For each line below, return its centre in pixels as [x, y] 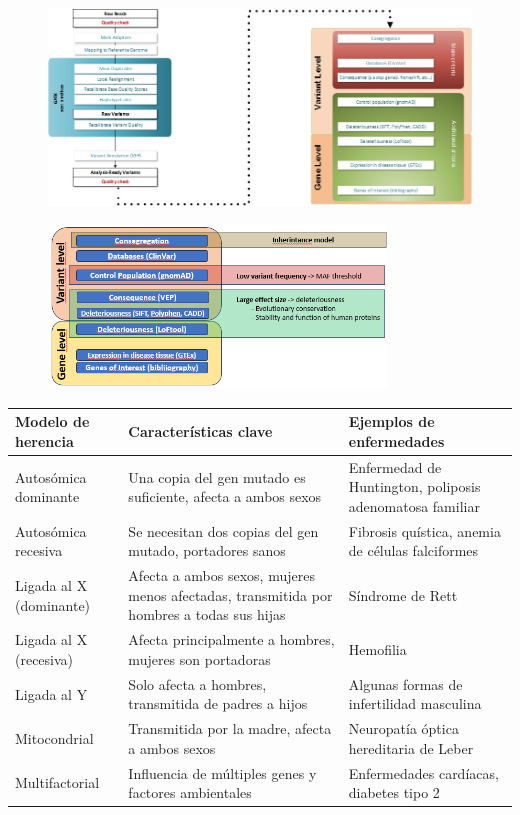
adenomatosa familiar [414, 506]
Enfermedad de [395, 466]
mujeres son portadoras [199, 658]
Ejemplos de [391, 421]
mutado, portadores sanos [207, 550]
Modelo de [52, 421]
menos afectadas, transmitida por [230, 594]
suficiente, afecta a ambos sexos [225, 496]
